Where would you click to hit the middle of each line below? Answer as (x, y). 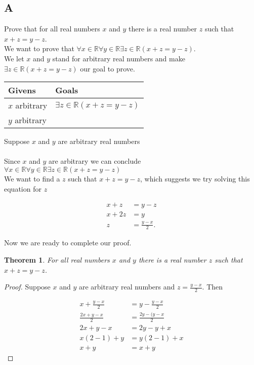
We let (14, 58)
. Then (213, 287)
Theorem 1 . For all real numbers (57, 259)
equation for (23, 188)
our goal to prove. (108, 68)
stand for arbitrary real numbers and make (119, 58)
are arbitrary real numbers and (127, 287)
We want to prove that (39, 48)
